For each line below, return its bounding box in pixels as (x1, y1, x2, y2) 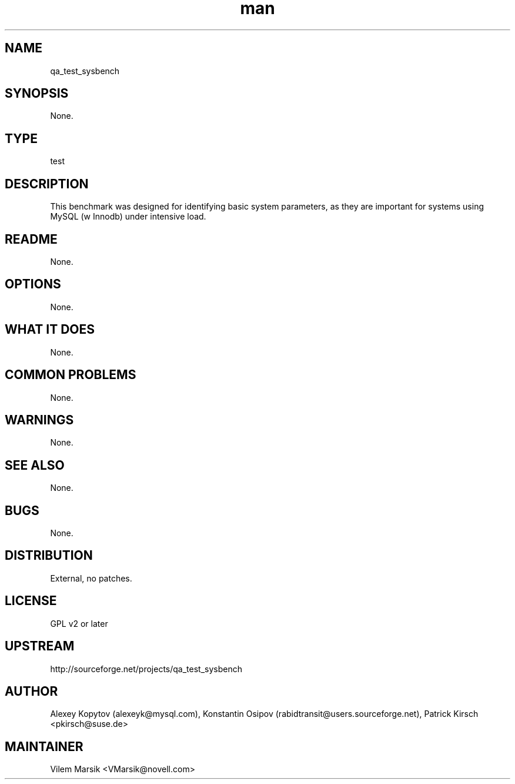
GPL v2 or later (50, 618, 108, 629)
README (5, 231, 58, 247)
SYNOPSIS (5, 86, 69, 101)
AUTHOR (5, 683, 58, 699)
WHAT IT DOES (5, 322, 95, 337)
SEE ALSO (5, 457, 65, 473)
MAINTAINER (5, 739, 83, 754)
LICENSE (5, 593, 57, 609)
